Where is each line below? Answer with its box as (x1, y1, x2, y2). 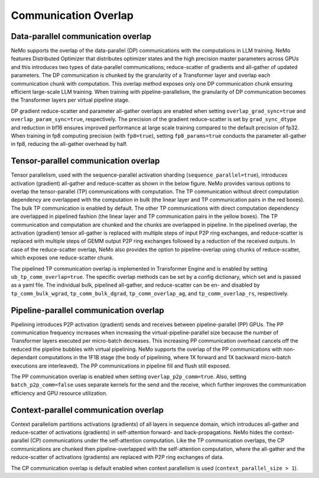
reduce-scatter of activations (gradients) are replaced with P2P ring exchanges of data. (11, 454, 224, 461)
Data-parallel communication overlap (11, 31, 152, 41)
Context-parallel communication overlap (11, 405, 164, 415)
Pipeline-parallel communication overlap (11, 305, 165, 316)
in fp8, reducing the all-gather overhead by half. (11, 141, 128, 148)
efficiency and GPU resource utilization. (11, 389, 108, 396)
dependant (11, 354, 38, 361)
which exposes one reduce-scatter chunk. (11, 254, 115, 261)
